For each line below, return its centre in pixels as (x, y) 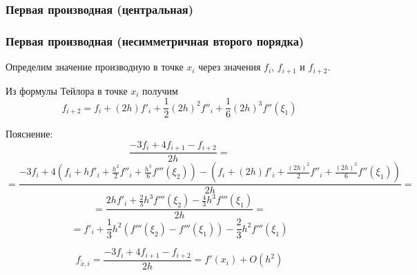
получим (160, 90)
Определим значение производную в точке (95, 67)
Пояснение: (29, 134)
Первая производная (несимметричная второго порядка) (155, 40)
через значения (230, 67)
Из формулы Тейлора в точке (67, 90)
